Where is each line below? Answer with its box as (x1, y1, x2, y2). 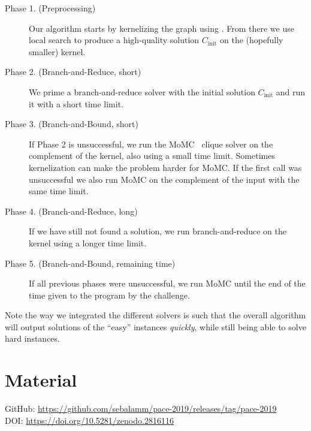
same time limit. (29, 185, 89, 197)
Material (5, 367, 77, 392)
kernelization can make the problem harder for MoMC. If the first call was (29, 161, 302, 173)
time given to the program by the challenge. (29, 288, 190, 301)
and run (276, 85, 306, 98)
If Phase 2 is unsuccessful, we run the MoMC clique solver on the (29, 137, 273, 150)
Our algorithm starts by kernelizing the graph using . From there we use (29, 22, 294, 34)
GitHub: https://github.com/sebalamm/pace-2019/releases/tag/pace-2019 (5, 402, 277, 415)
